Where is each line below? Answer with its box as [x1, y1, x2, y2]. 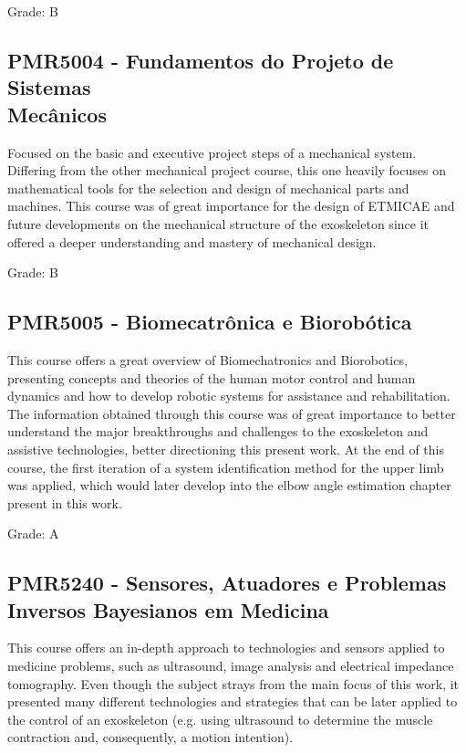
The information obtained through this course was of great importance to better [7, 403, 456, 423]
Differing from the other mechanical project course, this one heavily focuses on [7, 161, 446, 180]
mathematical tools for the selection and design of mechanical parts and [7, 178, 409, 197]
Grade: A [7, 524, 59, 543]
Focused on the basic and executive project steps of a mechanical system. [7, 142, 417, 162]
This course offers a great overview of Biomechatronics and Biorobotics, [7, 350, 408, 369]
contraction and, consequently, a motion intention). [7, 727, 294, 747]
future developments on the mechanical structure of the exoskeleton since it [7, 214, 429, 233]
